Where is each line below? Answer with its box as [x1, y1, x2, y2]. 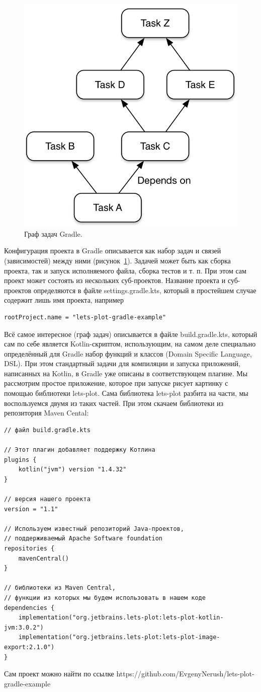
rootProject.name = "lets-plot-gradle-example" [4, 313, 166, 321]
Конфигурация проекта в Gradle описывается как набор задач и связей [4, 245, 221, 256]
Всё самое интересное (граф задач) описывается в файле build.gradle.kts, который [4, 328, 257, 339]
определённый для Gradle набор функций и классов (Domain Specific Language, [4, 348, 252, 359]
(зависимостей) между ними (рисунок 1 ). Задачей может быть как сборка [4, 255, 231, 265]
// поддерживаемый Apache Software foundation [4, 535, 162, 542]
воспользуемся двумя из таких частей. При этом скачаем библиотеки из [4, 397, 224, 408]
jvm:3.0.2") [4, 624, 44, 631]
